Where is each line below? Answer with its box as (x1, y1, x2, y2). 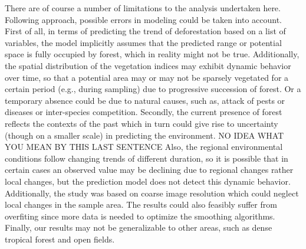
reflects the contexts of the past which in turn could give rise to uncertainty (5, 117, 278, 129)
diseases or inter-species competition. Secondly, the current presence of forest (5, 106, 282, 118)
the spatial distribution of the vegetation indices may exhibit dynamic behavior (5, 59, 291, 71)
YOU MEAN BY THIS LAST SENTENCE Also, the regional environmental (5, 140, 283, 153)
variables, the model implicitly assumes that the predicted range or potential (5, 36, 282, 48)
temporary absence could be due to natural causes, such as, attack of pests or (5, 94, 285, 106)
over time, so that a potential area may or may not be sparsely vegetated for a (5, 71, 289, 83)
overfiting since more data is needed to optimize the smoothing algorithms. (5, 209, 275, 222)
